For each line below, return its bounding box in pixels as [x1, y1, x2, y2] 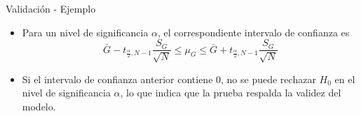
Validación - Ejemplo [6, 1, 96, 15]
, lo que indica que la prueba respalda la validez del [120, 85, 341, 100]
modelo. [22, 99, 56, 113]
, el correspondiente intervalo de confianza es [158, 24, 350, 39]
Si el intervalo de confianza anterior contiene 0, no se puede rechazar [22, 71, 316, 86]
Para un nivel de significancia [22, 24, 149, 39]
